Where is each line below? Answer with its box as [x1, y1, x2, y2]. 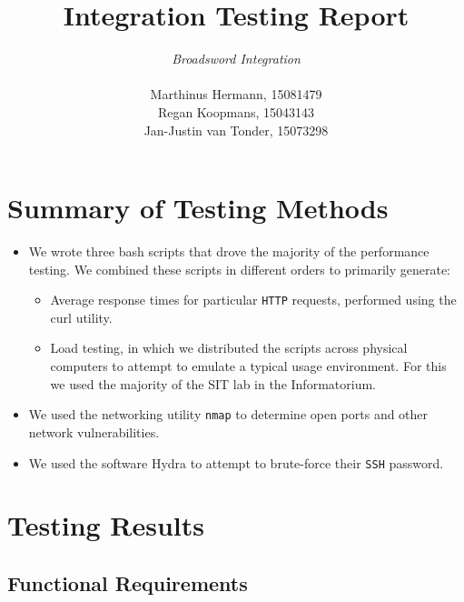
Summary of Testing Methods [7, 189, 389, 226]
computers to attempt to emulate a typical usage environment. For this [50, 356, 447, 376]
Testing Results [7, 507, 205, 544]
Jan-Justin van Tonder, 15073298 [143, 120, 329, 139]
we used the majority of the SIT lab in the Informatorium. [50, 374, 376, 393]
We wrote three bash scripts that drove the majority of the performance [28, 242, 429, 261]
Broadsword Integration [172, 49, 301, 68]
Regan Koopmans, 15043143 [157, 102, 315, 121]
